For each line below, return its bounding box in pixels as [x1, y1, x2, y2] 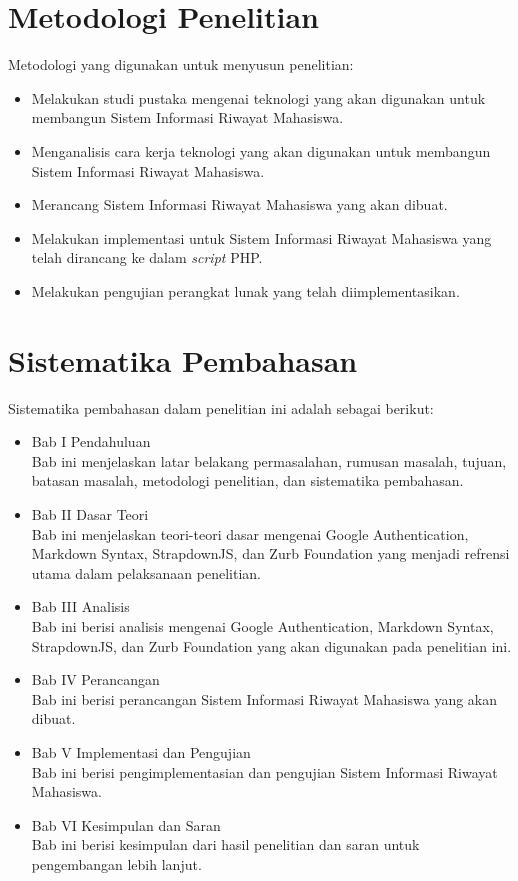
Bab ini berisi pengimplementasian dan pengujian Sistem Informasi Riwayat [31, 761, 498, 782]
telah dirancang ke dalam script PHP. [31, 247, 263, 268]
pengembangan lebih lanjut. [31, 853, 202, 874]
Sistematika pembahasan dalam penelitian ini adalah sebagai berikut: [8, 397, 434, 418]
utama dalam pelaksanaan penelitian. [31, 562, 261, 583]
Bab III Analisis [31, 596, 130, 617]
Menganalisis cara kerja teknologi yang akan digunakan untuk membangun [31, 140, 491, 161]
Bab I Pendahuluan [31, 431, 151, 452]
